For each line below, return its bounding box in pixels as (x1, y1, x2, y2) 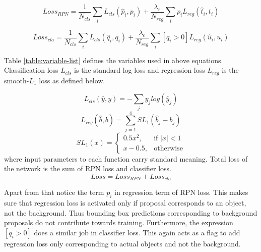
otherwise (154, 144, 183, 152)
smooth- (4, 75, 29, 85)
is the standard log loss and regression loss (74, 65, 205, 75)
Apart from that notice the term (4, 187, 104, 197)
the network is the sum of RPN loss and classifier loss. (4, 163, 171, 174)
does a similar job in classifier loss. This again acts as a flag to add (34, 227, 240, 237)
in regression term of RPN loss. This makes (114, 187, 248, 197)
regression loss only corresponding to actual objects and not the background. (4, 238, 241, 248)
